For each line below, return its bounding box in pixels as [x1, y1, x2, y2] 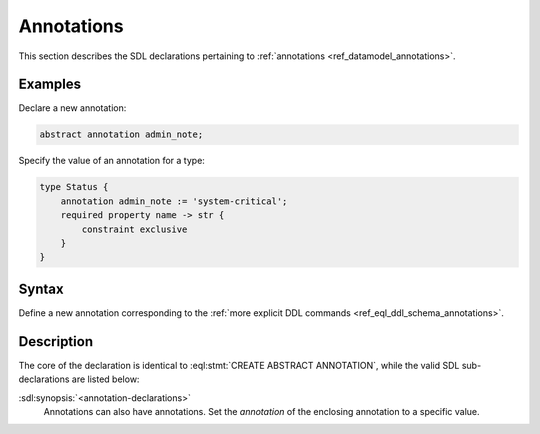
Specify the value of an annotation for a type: [18, 155, 205, 167]
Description [18, 333, 94, 350]
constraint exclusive [81, 223, 188, 235]
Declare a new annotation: [18, 102, 127, 114]
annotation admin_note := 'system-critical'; [60, 195, 288, 207]
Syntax [18, 280, 64, 297]
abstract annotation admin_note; [39, 129, 204, 140]
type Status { [39, 181, 109, 193]
